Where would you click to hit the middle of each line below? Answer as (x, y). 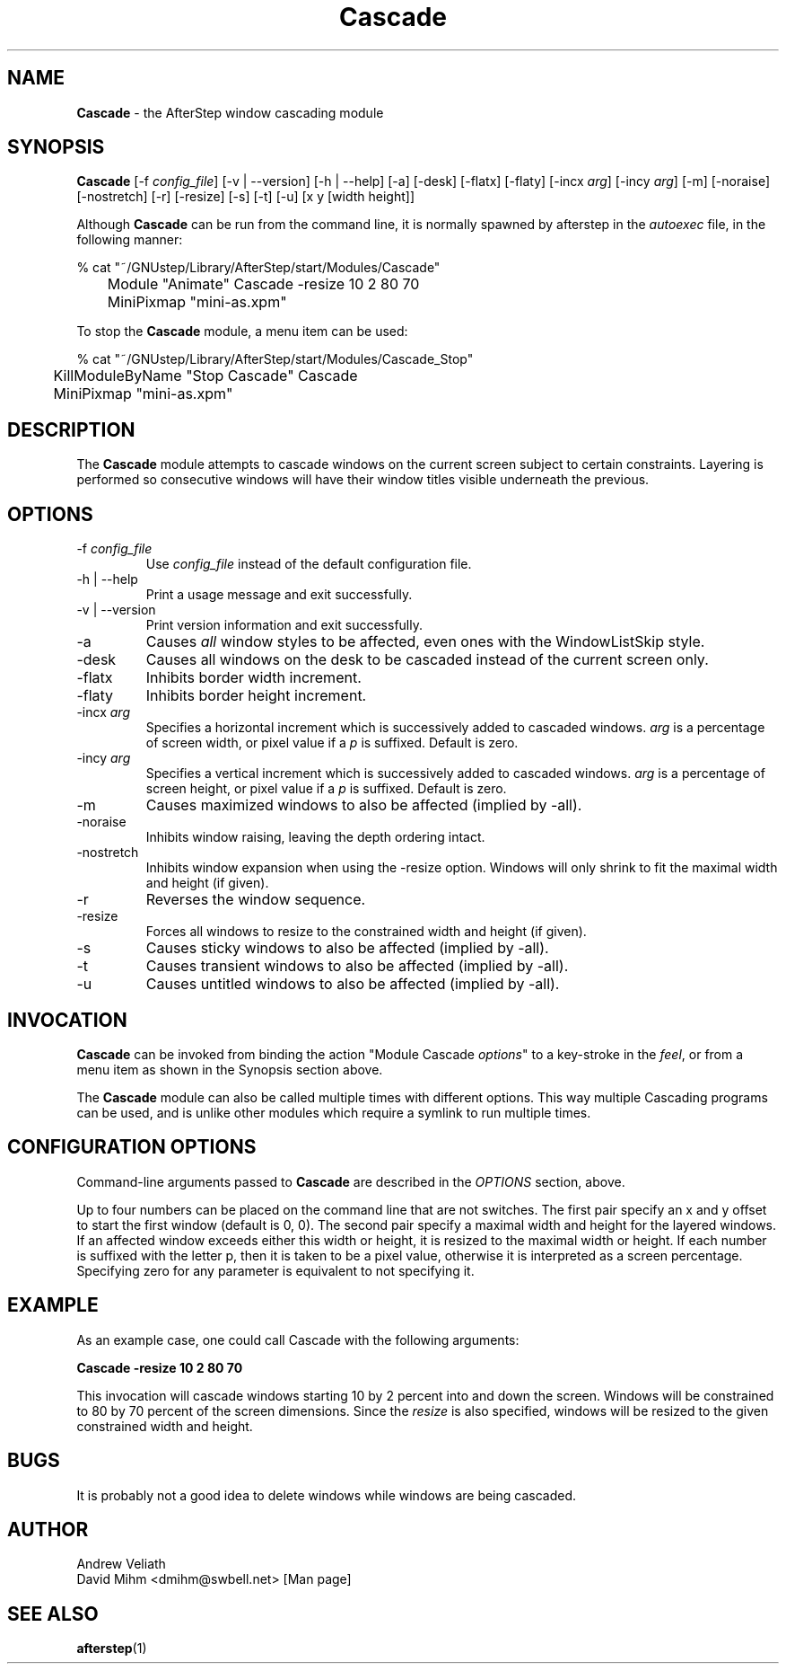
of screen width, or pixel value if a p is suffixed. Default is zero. (332, 743)
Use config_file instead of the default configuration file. (309, 564)
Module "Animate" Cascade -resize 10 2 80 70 (263, 284)
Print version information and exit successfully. (284, 625)
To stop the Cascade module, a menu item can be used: (242, 332)
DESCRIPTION (71, 429)
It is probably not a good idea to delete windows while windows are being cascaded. (327, 1495)
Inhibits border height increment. (256, 696)
